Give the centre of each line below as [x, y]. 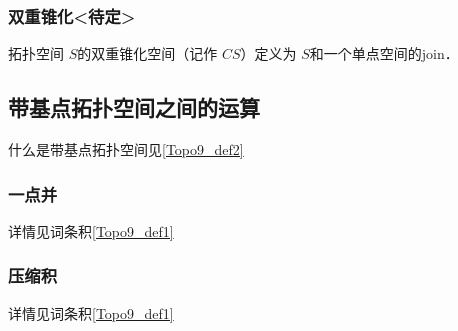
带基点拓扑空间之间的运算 [134, 107]
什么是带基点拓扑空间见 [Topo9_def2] [126, 149]
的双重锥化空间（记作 [147, 53]
